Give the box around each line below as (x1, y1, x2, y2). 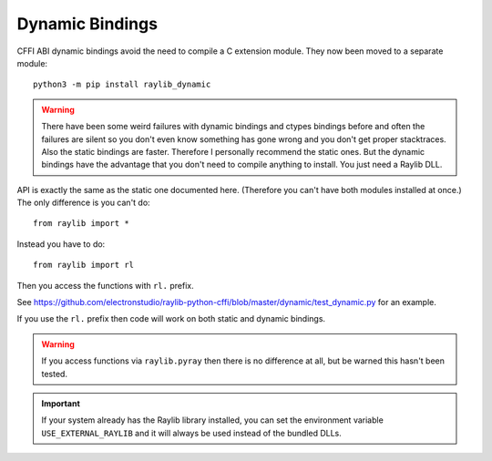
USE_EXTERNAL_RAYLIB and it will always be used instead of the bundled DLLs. (41, 427, 342, 438)
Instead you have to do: (16, 238, 106, 250)
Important (41, 397, 81, 409)
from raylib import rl (33, 260, 135, 271)
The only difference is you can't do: (16, 197, 150, 209)
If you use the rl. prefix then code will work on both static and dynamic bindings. (16, 313, 326, 324)
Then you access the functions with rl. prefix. (16, 280, 195, 291)
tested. (41, 368, 68, 379)
